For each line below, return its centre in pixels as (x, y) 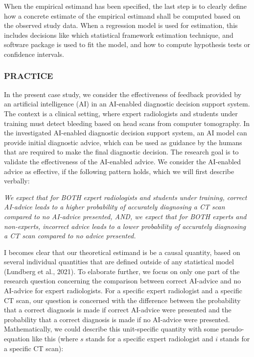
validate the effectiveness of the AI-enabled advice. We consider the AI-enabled (122, 161)
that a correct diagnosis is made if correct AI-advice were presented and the (118, 310)
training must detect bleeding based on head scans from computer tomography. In (127, 123)
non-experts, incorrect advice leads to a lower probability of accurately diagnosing (125, 226)
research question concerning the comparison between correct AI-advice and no (123, 281)
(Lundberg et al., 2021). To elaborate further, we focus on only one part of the (122, 271)
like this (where (55, 339)
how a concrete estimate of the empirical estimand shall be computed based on (122, 15)
